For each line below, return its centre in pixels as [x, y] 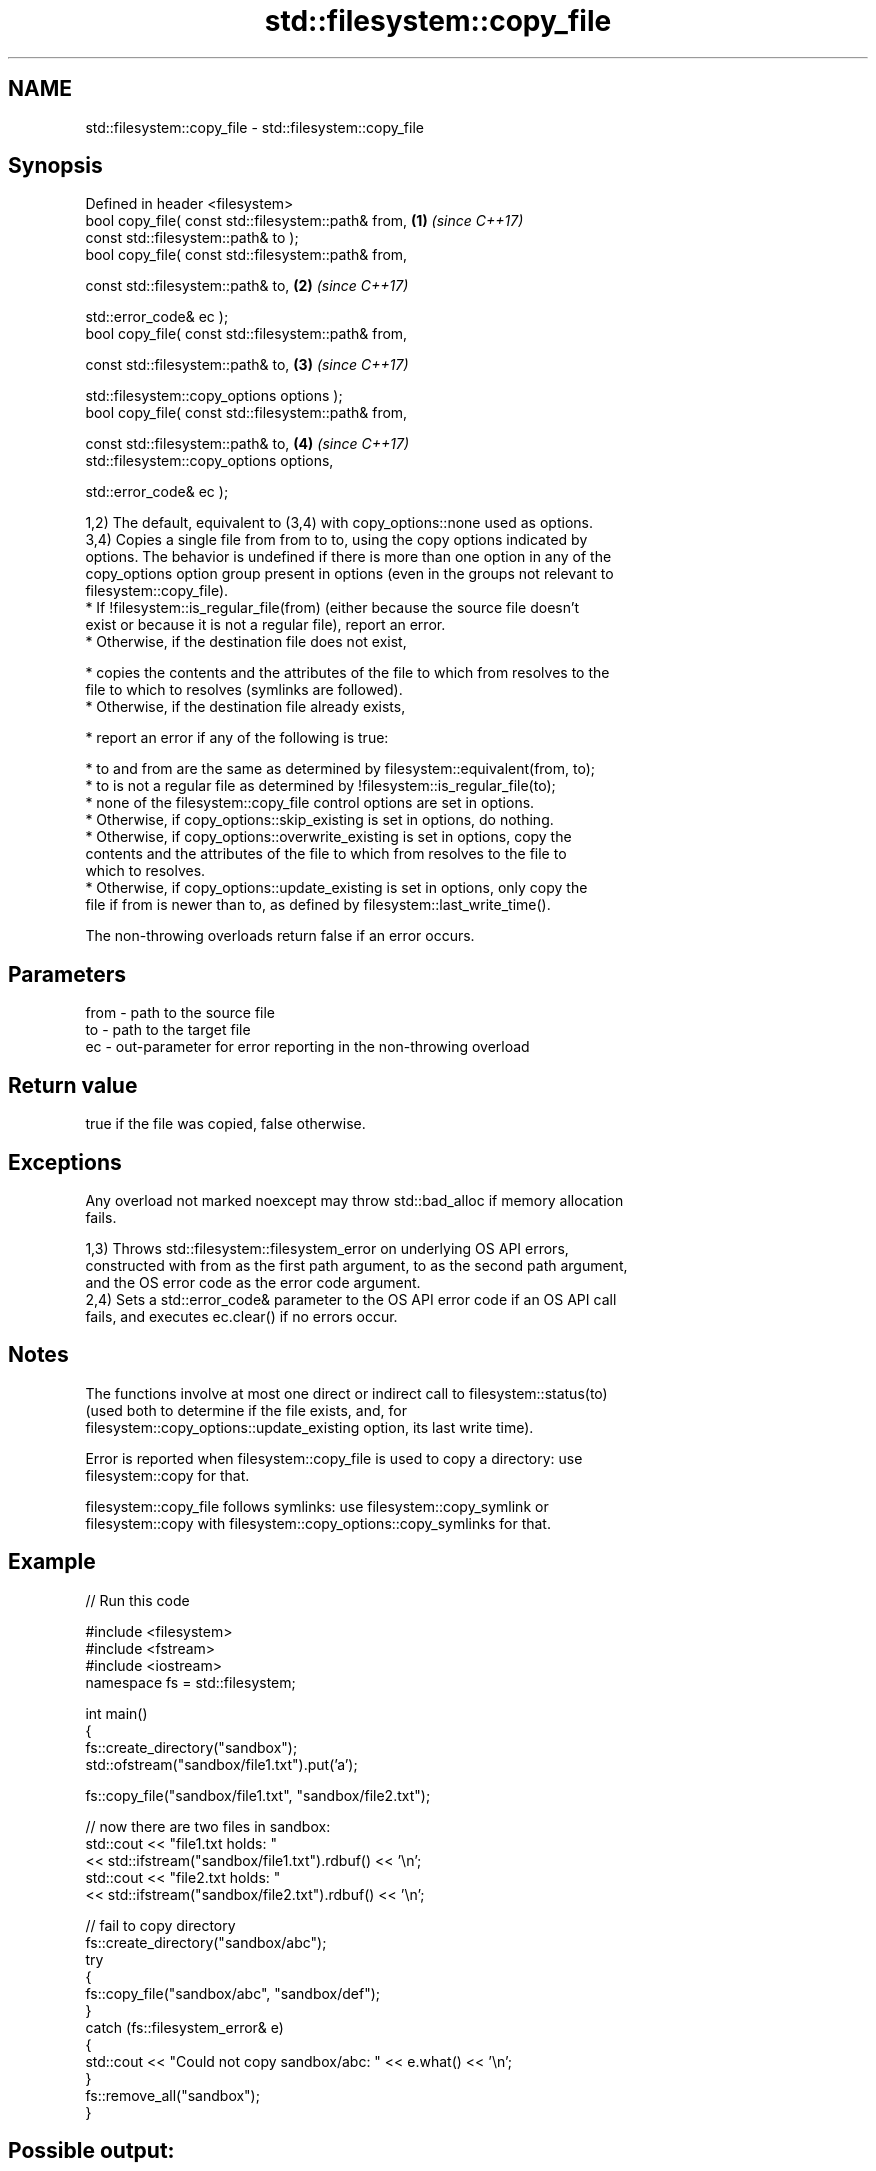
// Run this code [137, 1600]
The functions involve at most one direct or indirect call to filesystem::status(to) [346, 1393]
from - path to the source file [180, 1013]
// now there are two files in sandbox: [208, 1826]
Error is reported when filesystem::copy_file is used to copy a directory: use [334, 1458]
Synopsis [55, 166]
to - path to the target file [168, 1030]
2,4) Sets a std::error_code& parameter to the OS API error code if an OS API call [351, 1299]
